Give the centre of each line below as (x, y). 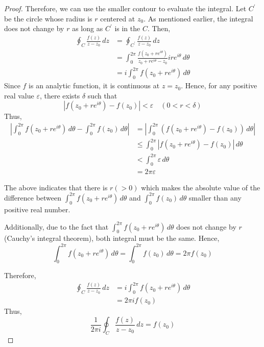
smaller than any (215, 197)
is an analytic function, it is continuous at (94, 85)
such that (102, 95)
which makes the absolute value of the (201, 187)
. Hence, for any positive (219, 85)
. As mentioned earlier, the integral (198, 18)
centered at (118, 18)
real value (19, 95)
